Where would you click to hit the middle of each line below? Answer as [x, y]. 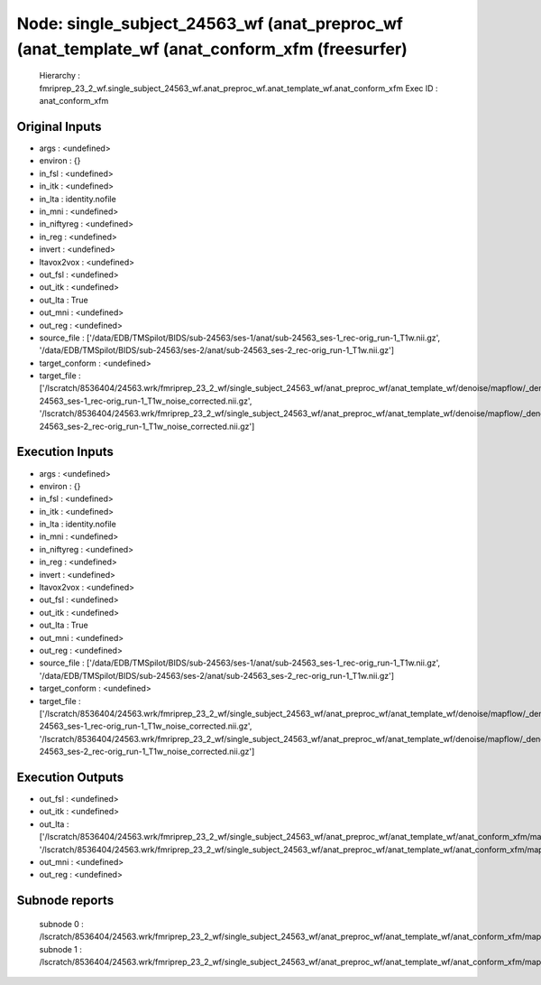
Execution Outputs [70, 777]
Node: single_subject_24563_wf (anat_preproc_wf [210, 23]
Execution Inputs [65, 452]
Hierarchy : [60, 76]
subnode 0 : [62, 924]
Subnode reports [65, 901]
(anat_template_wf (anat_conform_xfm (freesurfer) [212, 49]
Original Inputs [59, 126]
